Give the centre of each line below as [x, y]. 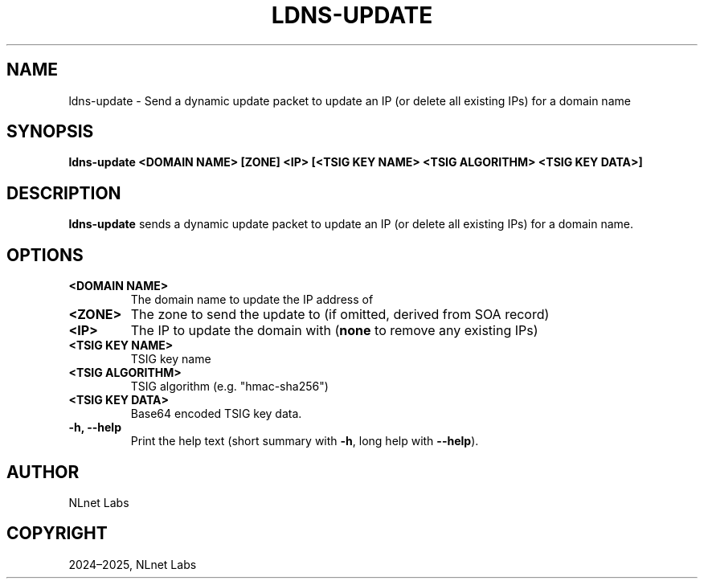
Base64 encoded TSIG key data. [216, 414]
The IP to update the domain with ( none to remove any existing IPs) [334, 331]
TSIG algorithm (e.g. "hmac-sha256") [229, 387]
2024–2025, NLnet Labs [133, 564]
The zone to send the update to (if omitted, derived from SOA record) [340, 315]
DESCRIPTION [64, 193]
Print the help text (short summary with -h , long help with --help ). [305, 441]
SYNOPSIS [50, 132]
